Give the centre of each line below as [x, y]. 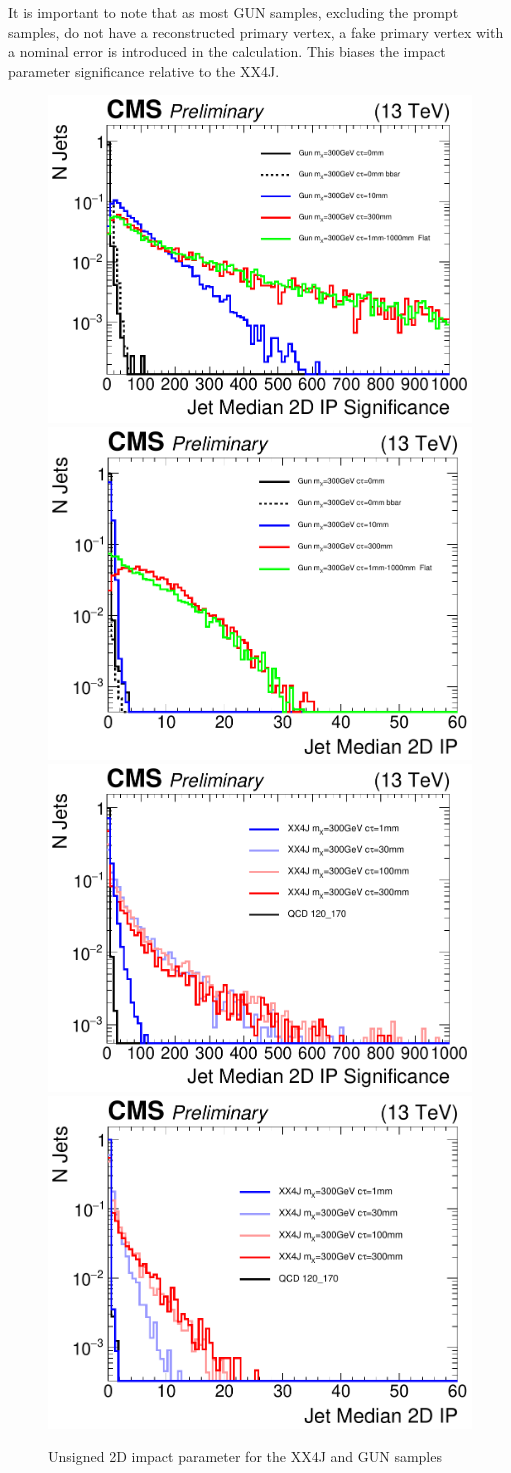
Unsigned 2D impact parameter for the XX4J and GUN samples [245, 1456]
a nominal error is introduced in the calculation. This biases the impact [227, 51]
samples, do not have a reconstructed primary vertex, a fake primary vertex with [256, 31]
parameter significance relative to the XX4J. [144, 70]
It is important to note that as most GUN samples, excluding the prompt [233, 12]
